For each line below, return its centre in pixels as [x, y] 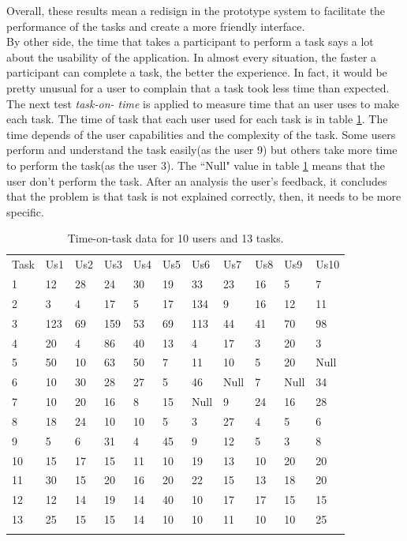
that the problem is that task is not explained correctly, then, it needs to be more [204, 196]
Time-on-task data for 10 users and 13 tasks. [175, 238]
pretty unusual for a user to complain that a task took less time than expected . [198, 87]
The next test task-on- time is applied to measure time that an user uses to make [203, 103]
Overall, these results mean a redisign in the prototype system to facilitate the [196, 10]
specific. [25, 211]
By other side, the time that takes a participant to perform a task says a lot [190, 41]
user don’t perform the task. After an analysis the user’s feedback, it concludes [197, 180]
